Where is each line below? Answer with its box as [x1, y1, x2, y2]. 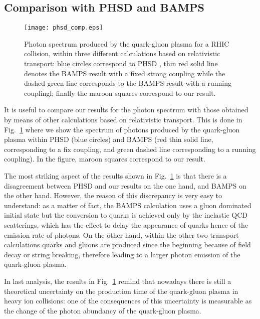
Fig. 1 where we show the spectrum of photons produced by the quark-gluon [4, 124, 240, 134]
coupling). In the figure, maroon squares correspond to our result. [4, 153, 205, 164]
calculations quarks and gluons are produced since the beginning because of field [4, 239, 251, 250]
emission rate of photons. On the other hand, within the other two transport [4, 229, 239, 240]
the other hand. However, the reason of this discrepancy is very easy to [4, 190, 222, 201]
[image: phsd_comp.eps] [24, 24, 103, 32]
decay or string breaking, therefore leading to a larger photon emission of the [4, 249, 240, 259]
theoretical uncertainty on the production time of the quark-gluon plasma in [4, 285, 238, 296]
